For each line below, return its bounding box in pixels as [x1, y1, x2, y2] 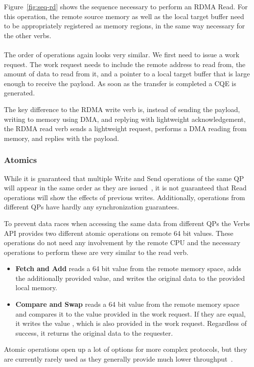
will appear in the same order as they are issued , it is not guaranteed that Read [4, 183, 247, 193]
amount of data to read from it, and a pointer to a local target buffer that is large [4, 69, 250, 79]
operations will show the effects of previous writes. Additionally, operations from [4, 192, 245, 202]
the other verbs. [4, 30, 51, 40]
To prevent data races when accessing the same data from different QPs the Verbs [4, 218, 250, 228]
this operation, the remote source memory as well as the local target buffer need [4, 11, 244, 21]
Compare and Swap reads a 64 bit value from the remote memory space [15, 299, 240, 309]
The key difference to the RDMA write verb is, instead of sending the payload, [4, 104, 240, 114]
